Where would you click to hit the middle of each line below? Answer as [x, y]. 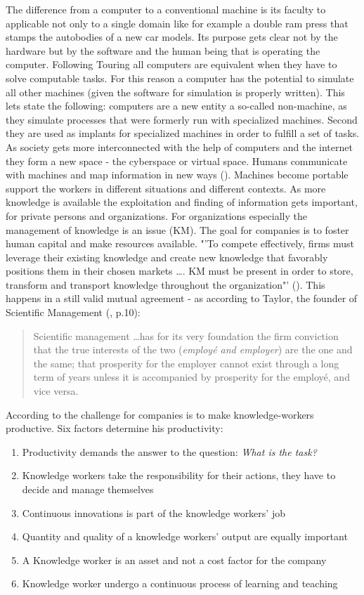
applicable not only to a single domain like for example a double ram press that [177, 23]
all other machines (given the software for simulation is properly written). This [175, 92]
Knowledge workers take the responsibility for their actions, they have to [179, 475]
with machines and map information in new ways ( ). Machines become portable [177, 175]
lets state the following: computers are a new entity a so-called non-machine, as [176, 106]
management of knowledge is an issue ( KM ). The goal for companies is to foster [177, 229]
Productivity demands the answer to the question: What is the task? [169, 451]
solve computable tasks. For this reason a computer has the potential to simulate [180, 78]
